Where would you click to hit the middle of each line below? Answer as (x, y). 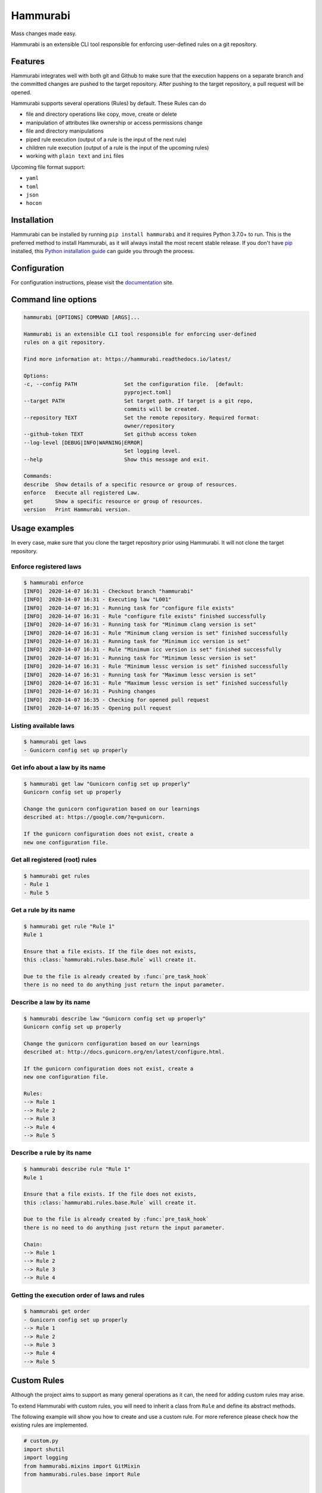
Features (28, 61)
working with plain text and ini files (75, 156)
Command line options (54, 299)
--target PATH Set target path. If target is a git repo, (138, 401)
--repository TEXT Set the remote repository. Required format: (141, 417)
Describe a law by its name (51, 1002)
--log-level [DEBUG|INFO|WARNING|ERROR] (83, 443)
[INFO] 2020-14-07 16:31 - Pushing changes (90, 692)
